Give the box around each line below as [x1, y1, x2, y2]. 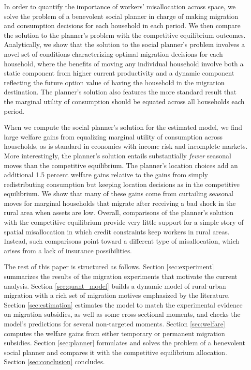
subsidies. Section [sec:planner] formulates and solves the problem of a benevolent [4, 338, 245, 348]
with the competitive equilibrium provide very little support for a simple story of [4, 217, 244, 227]
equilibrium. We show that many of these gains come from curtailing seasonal [4, 188, 234, 199]
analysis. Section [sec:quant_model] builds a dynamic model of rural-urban [4, 280, 226, 291]
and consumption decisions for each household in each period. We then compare [4, 20, 241, 31]
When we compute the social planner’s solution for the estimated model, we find [4, 122, 242, 132]
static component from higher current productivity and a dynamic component [4, 68, 235, 78]
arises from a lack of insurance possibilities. [4, 245, 132, 255]
